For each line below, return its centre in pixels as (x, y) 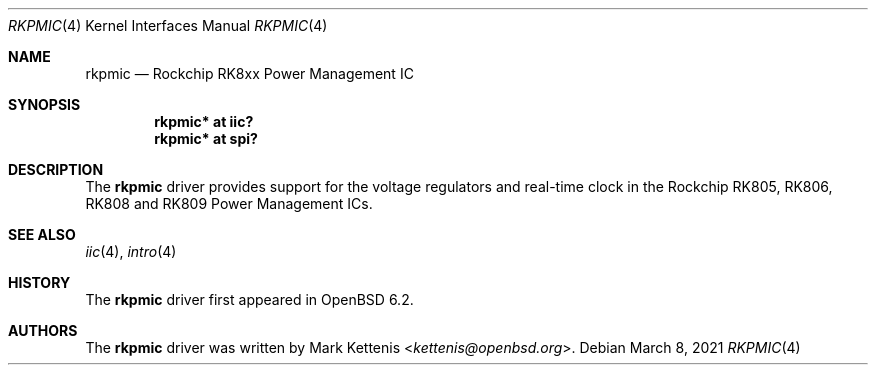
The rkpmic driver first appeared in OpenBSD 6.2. (249, 299)
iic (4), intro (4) (131, 251)
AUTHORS (43, 330)
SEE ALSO (42, 234)
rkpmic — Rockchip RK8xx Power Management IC (249, 73)
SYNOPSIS (44, 104)
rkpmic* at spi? (206, 138)
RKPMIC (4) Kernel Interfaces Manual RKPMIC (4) (168, 25)
